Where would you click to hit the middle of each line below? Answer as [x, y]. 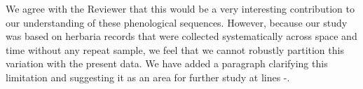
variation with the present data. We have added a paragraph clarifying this [167, 63]
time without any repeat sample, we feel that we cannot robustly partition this [175, 49]
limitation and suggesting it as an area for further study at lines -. [148, 77]
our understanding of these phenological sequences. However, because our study [177, 22]
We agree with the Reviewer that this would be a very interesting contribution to [180, 8]
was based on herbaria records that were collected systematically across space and [181, 36]
